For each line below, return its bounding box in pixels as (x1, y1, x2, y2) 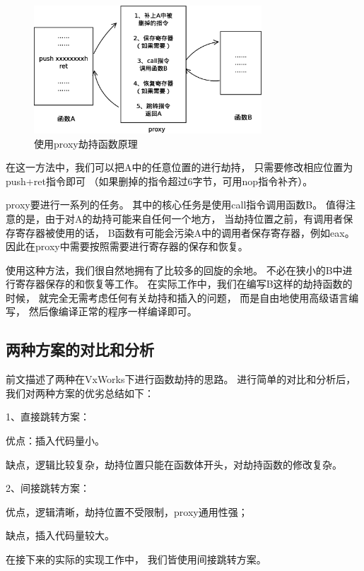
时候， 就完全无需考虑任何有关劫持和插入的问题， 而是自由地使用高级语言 (6, 290, 349, 305)
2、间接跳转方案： (6, 481, 90, 495)
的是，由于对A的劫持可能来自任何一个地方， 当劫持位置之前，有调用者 (15, 211, 344, 225)
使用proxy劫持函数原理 (34, 136, 138, 151)
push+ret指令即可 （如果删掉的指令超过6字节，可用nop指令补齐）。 (6, 173, 313, 188)
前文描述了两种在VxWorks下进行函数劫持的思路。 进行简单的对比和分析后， (6, 372, 356, 387)
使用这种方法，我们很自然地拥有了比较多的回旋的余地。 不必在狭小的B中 (6, 262, 343, 277)
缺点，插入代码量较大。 (6, 528, 115, 543)
